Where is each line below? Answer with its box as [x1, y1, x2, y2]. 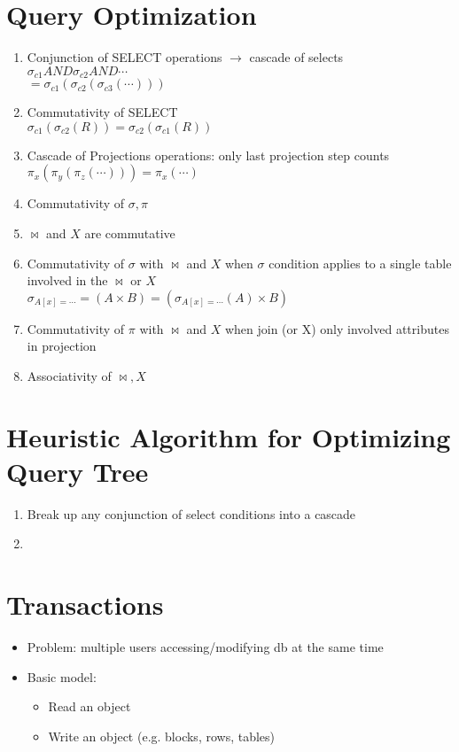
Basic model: [27, 667, 97, 686]
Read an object [48, 697, 131, 716]
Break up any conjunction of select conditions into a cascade [27, 504, 356, 523]
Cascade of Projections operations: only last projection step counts [27, 145, 390, 164]
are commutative [84, 223, 175, 242]
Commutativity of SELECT [27, 103, 178, 121]
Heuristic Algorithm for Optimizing [6, 418, 451, 454]
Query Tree [6, 453, 149, 489]
